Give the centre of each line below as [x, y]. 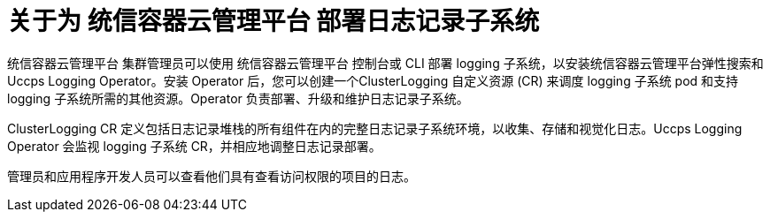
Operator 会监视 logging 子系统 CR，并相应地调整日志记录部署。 [194, 146]
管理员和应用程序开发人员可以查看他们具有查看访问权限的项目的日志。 [212, 176]
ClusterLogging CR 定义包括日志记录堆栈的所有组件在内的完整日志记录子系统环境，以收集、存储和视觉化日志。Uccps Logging [375, 128]
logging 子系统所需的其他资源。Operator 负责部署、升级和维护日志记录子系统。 [238, 98]
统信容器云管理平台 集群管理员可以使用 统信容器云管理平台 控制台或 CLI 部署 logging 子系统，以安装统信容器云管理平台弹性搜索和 [385, 63]
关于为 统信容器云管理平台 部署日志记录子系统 [273, 21]
